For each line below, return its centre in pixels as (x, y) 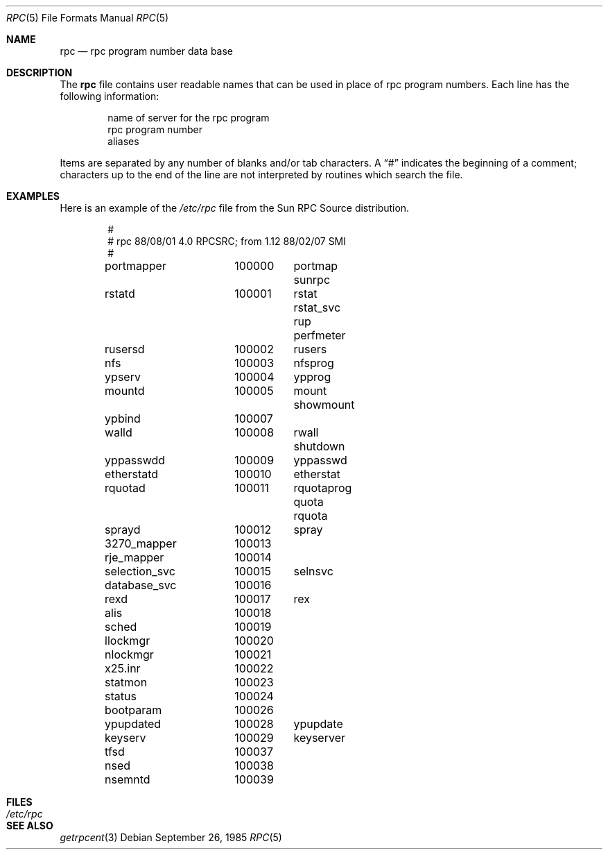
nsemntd (128, 779)
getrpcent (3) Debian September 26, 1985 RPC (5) (171, 837)
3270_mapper (141, 543)
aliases (123, 141)
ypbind (123, 418)
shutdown (319, 446)
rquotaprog (323, 488)
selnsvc (313, 571)
